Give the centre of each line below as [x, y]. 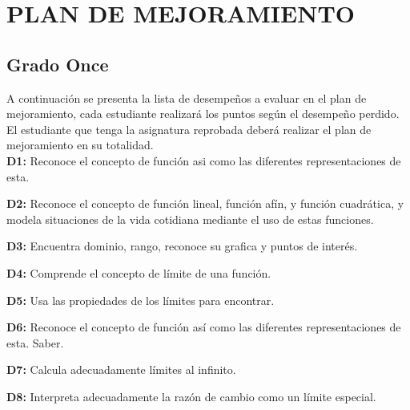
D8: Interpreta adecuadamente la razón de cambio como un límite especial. [191, 396]
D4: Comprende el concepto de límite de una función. [139, 272]
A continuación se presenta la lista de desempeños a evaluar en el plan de [187, 97]
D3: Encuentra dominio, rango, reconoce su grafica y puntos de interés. [182, 246]
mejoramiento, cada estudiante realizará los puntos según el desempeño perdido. [203, 114]
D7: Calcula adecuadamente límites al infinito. [121, 369]
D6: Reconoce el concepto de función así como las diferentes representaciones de [204, 327]
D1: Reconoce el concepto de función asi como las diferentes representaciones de [204, 160]
